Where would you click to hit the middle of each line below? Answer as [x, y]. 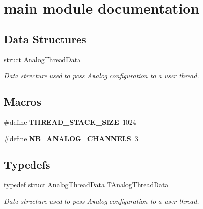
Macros [23, 102]
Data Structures [45, 39]
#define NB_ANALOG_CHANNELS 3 [71, 138]
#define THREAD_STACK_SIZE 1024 [70, 121]
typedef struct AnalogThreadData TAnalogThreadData [86, 185]
